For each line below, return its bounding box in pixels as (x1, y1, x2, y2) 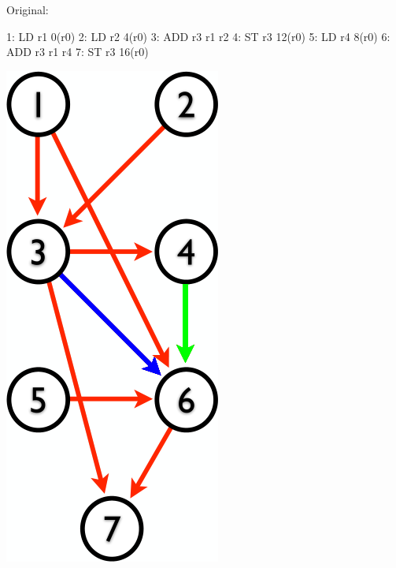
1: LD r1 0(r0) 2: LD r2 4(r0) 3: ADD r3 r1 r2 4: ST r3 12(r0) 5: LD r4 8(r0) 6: (6, 28, 390, 44)
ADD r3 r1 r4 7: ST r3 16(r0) (6, 43, 149, 60)
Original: (6, 2, 49, 17)
